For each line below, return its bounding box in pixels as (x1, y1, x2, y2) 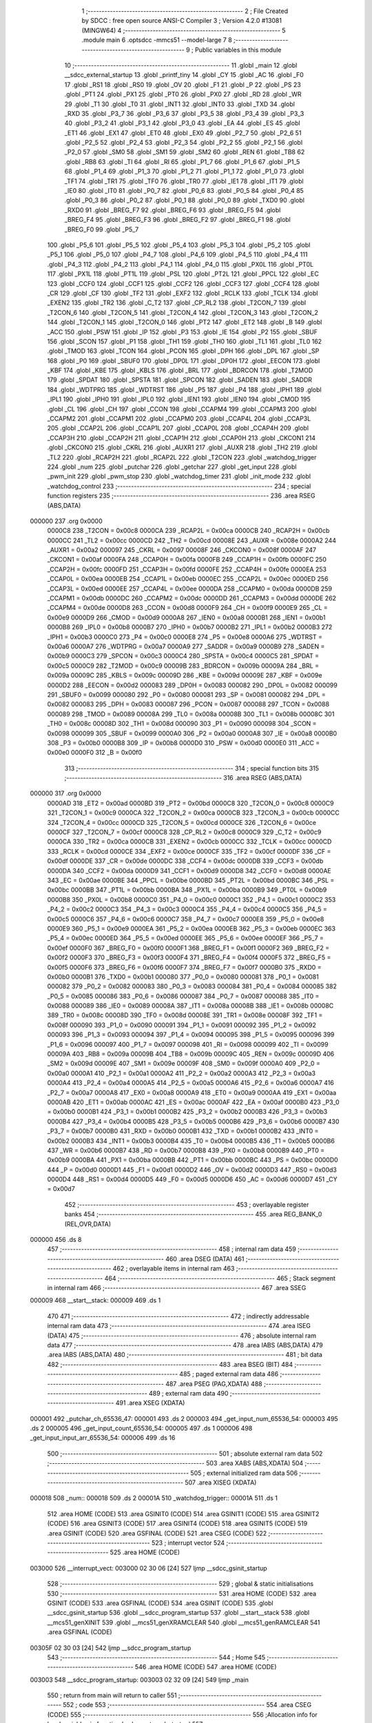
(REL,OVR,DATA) (64, 1220, 112, 1228)
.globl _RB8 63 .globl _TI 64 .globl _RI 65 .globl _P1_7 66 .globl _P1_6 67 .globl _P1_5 (64, 157, 300, 165)
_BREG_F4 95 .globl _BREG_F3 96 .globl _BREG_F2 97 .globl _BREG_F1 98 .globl (64, 216, 291, 224)
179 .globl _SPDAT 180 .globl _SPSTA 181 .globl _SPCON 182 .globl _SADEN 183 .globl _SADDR (47, 376, 313, 384)
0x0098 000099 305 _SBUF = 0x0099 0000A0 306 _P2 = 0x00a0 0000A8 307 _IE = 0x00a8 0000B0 (47, 729, 338, 737)
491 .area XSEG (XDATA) (115, 1399, 185, 1407)
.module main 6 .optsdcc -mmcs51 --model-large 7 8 (81, 36, 232, 44)
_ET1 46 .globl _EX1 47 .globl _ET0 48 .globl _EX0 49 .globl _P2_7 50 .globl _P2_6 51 (64, 128, 302, 137)
